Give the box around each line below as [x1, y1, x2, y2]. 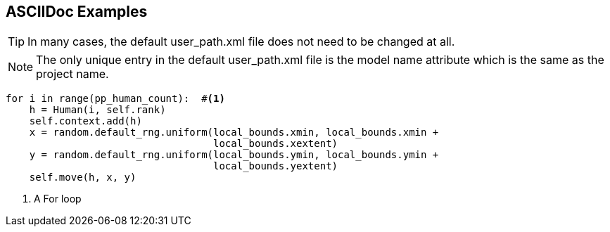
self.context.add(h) [29, 115, 142, 127]
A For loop [34, 193, 82, 205]
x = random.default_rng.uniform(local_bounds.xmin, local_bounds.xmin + [29, 127, 439, 138]
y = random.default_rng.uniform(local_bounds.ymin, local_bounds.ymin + [29, 149, 439, 161]
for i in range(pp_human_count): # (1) [6, 93, 225, 105]
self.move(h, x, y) [29, 172, 136, 183]
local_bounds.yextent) [213, 160, 338, 172]
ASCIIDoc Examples [6, 3, 148, 20]
